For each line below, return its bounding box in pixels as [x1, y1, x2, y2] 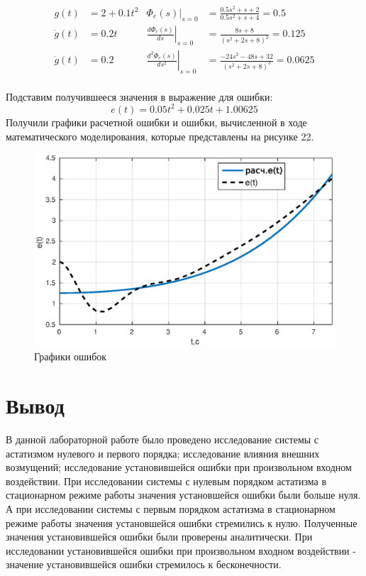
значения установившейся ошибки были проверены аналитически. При [6, 529, 313, 544]
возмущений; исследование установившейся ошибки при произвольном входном [6, 460, 352, 475]
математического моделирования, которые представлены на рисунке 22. [6, 128, 314, 143]
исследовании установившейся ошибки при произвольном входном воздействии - [6, 543, 356, 558]
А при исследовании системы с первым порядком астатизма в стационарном [6, 501, 335, 516]
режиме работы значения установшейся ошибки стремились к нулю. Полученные [6, 515, 357, 530]
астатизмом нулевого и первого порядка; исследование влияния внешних [6, 445, 320, 460]
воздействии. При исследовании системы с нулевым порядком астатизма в [6, 473, 327, 488]
